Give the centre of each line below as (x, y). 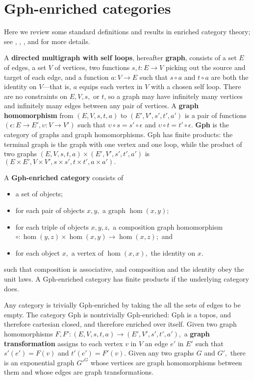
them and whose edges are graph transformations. (79, 372)
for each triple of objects (52, 226)
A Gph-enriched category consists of (64, 177)
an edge (156, 343)
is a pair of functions (216, 115)
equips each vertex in (111, 86)
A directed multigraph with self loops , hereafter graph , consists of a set (120, 58)
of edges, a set (25, 67)
